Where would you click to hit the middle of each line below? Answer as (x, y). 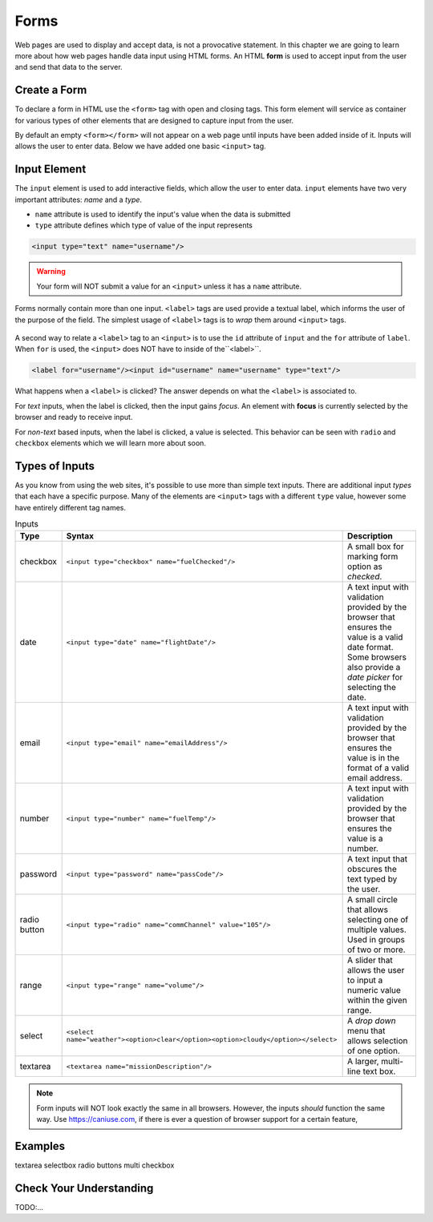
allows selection (378, 1041)
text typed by (372, 879)
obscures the (372, 869)
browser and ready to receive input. (74, 417)
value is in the (374, 758)
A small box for (376, 546)
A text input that (378, 859)
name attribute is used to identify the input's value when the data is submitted (163, 214)
